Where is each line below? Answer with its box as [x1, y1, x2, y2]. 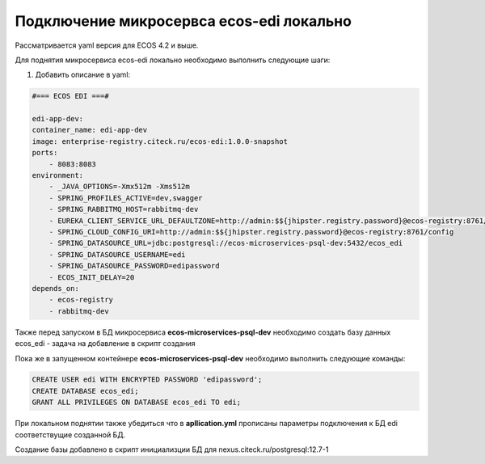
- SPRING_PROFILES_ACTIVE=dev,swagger [48, 193, 203, 202]
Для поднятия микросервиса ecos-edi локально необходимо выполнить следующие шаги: [15, 55, 331, 65]
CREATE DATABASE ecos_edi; [32, 386, 139, 395]
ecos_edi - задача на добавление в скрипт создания [15, 339, 196, 348]
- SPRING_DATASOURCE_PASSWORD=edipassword [48, 261, 220, 271]
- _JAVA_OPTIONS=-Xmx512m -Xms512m [48, 182, 190, 192]
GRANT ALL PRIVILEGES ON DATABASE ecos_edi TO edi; [32, 398, 242, 407]
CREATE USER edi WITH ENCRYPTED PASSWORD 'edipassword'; [32, 375, 263, 384]
